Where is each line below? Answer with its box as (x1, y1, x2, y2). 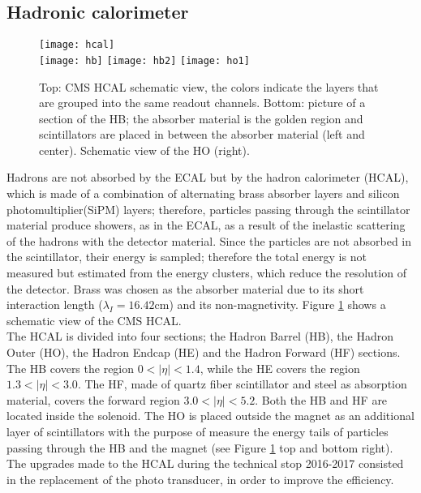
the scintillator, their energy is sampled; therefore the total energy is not (6, 248, 367, 265)
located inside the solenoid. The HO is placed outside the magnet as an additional (6, 407, 415, 424)
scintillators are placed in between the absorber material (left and (39, 126, 365, 143)
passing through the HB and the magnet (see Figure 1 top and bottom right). (6, 439, 393, 456)
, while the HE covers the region (200, 359, 360, 376)
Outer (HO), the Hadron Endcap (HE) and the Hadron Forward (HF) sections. (6, 344, 401, 361)
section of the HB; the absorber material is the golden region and (39, 109, 363, 126)
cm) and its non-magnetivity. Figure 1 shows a (154, 296, 386, 313)
